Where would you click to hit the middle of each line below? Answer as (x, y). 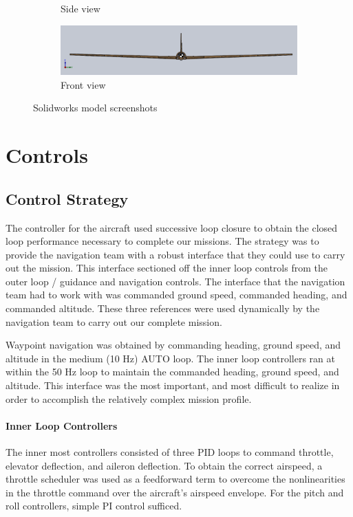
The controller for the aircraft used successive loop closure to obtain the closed (172, 227)
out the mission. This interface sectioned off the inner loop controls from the (167, 268)
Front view (83, 84)
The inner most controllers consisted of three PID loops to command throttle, (170, 452)
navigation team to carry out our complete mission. (114, 321)
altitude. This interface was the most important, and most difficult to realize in (173, 385)
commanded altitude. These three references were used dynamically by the (163, 308)
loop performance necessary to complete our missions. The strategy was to (162, 241)
